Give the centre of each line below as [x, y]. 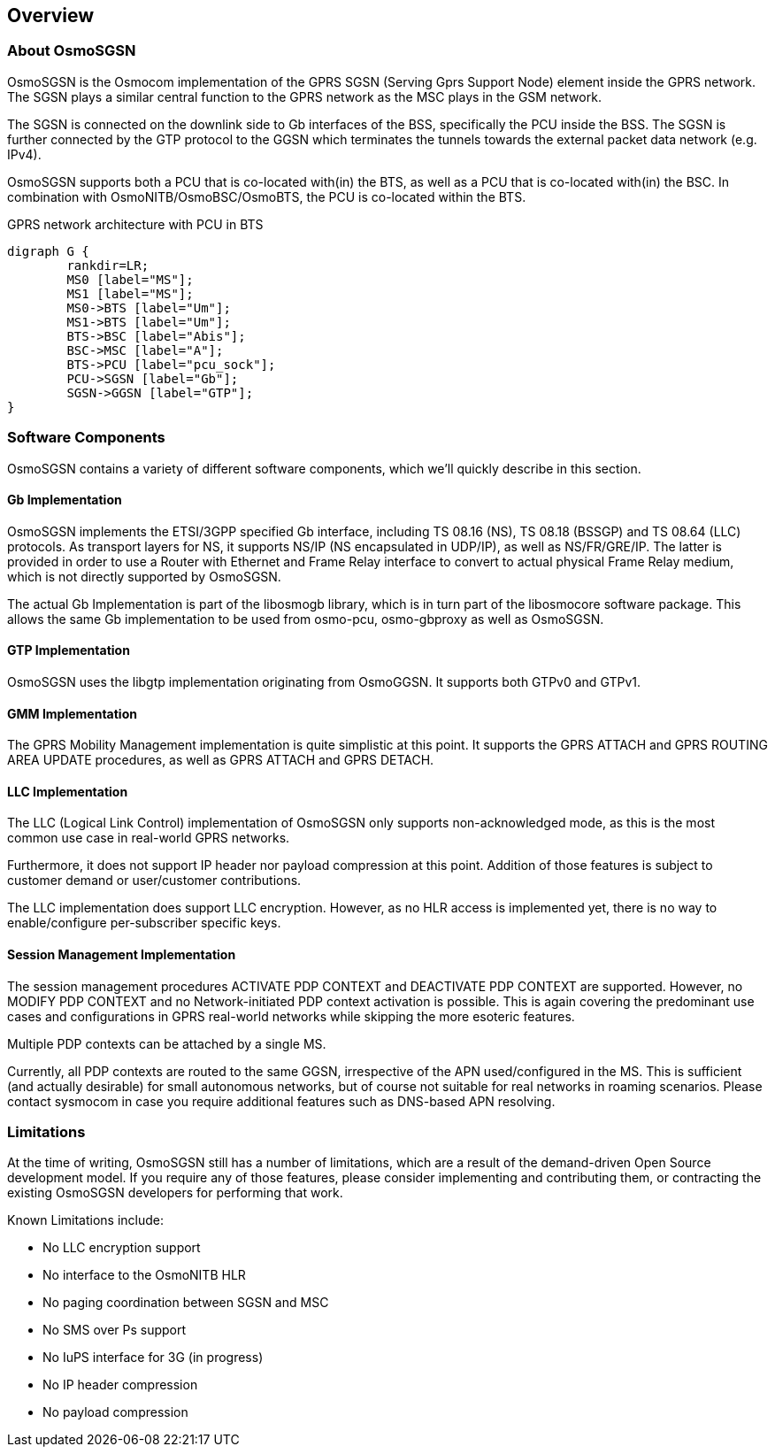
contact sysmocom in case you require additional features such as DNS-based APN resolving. [281, 1101]
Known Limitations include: [86, 1220]
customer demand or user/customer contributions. [154, 881]
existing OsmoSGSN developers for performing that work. [175, 1193]
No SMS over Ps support [115, 1330]
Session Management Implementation [122, 955]
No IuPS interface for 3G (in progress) [153, 1358]
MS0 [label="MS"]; [130, 279]
